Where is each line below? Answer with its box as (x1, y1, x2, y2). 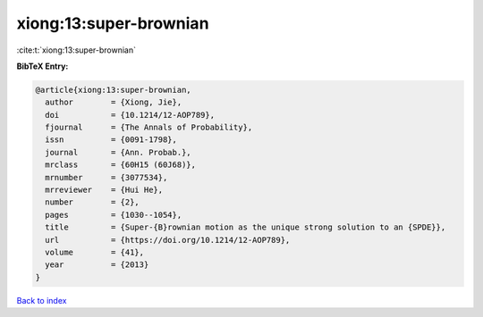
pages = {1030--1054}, (45, 210, 182, 220)
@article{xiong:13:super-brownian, (35, 85, 191, 95)
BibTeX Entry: (16, 61, 69, 71)
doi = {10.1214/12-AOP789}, (45, 110, 215, 120)
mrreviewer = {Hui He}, (45, 185, 164, 196)
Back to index (16, 295, 67, 305)
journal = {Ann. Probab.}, (45, 147, 191, 157)
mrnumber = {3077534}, (45, 172, 168, 182)
